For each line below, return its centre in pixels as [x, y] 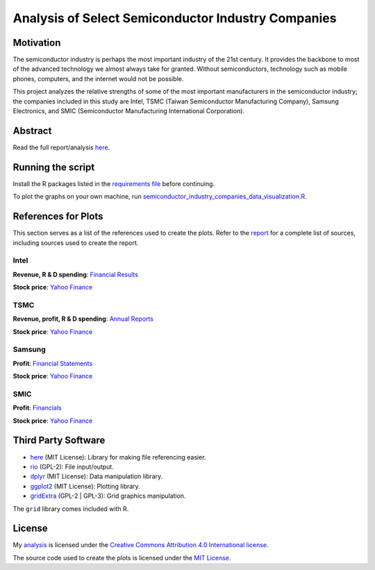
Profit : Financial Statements [53, 363]
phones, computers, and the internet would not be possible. [98, 78]
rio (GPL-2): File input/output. [72, 467]
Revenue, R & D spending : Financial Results [76, 274]
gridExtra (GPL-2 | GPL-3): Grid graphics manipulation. [108, 496]
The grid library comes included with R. [71, 509]
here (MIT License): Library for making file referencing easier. [118, 457]
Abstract [32, 131]
